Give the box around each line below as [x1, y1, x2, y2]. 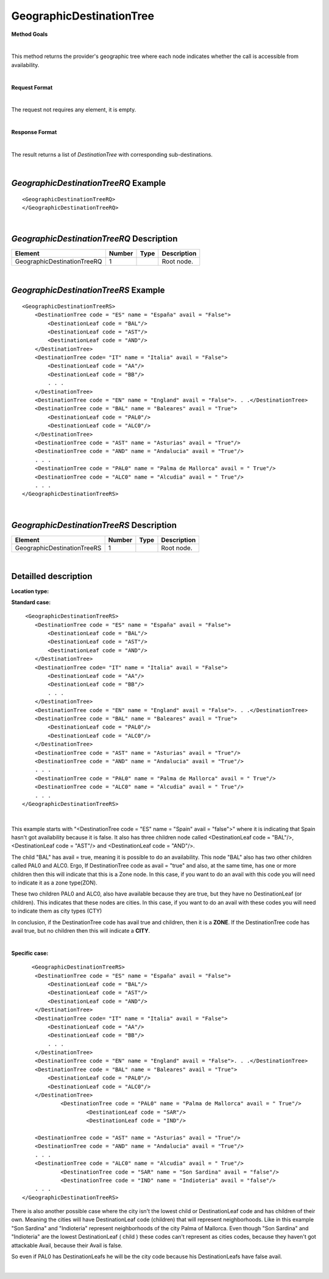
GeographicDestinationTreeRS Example [11, 285, 165, 296]
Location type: [11, 587, 49, 594]
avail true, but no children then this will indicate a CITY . [11, 927, 150, 934]
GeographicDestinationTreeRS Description [11, 520, 177, 530]
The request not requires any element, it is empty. [11, 106, 136, 113]
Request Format [11, 84, 53, 91]
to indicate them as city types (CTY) [11, 907, 102, 914]
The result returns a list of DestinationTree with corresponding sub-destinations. [11, 151, 213, 158]
